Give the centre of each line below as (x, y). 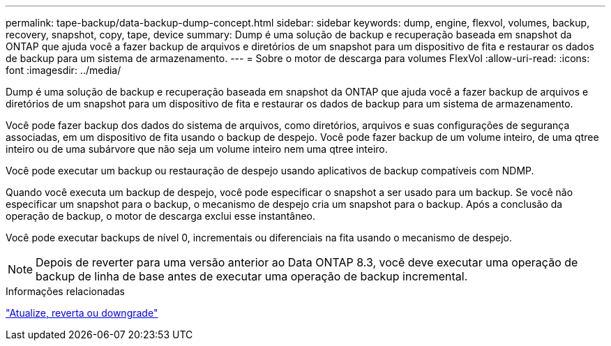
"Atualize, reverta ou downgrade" (82, 313)
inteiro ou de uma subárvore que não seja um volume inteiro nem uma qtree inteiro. (197, 149)
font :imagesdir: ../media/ (63, 70)
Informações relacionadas (65, 291)
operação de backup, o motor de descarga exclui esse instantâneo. (161, 216)
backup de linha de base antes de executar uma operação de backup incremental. (252, 276)
